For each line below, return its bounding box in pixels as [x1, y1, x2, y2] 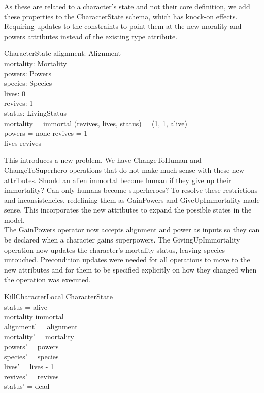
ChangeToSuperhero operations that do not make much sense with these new [4, 164, 244, 175]
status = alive [4, 301, 47, 312]
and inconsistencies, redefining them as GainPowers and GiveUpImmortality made [4, 194, 260, 205]
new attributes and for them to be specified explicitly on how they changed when [4, 264, 257, 275]
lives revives [4, 137, 41, 148]
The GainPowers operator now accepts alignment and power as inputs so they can [4, 224, 260, 235]
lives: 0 [4, 87, 26, 98]
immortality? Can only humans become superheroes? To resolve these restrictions [4, 185, 258, 195]
